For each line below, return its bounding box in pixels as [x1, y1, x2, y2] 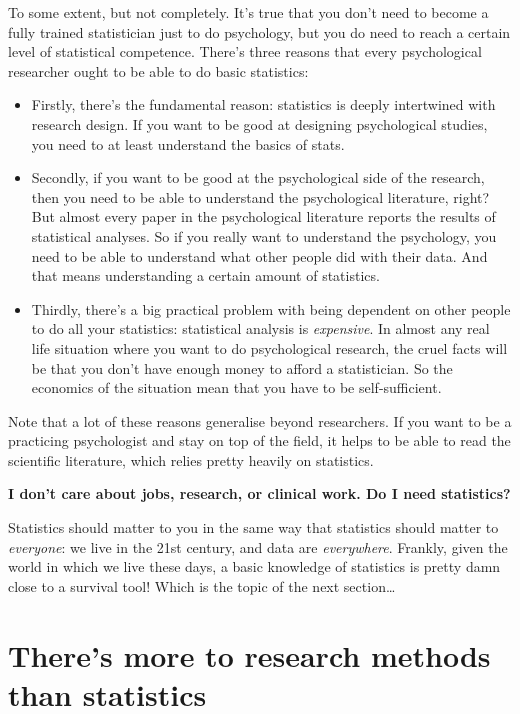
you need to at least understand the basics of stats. [31, 133, 345, 154]
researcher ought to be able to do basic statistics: [8, 60, 309, 81]
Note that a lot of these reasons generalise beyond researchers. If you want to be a [8, 410, 512, 431]
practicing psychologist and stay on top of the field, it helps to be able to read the [8, 430, 511, 451]
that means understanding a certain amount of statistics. [31, 265, 380, 286]
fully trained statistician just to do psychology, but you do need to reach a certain [8, 21, 511, 42]
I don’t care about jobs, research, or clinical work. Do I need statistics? [8, 483, 511, 504]
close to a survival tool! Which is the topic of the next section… [8, 575, 396, 596]
